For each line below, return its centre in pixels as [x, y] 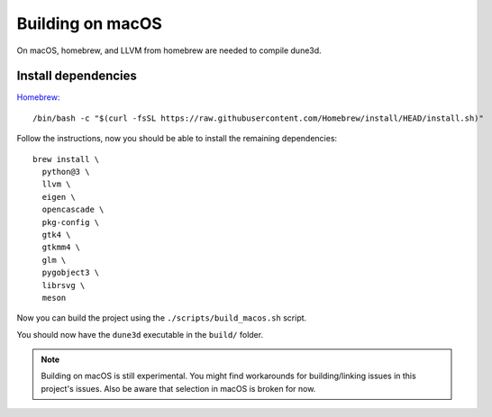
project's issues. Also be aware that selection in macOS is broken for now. [178, 388]
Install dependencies [77, 76]
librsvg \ [64, 285]
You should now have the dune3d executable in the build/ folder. [140, 334]
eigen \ [59, 197]
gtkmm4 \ [61, 247]
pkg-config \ [71, 222]
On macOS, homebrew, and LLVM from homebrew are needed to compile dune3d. [169, 50]
